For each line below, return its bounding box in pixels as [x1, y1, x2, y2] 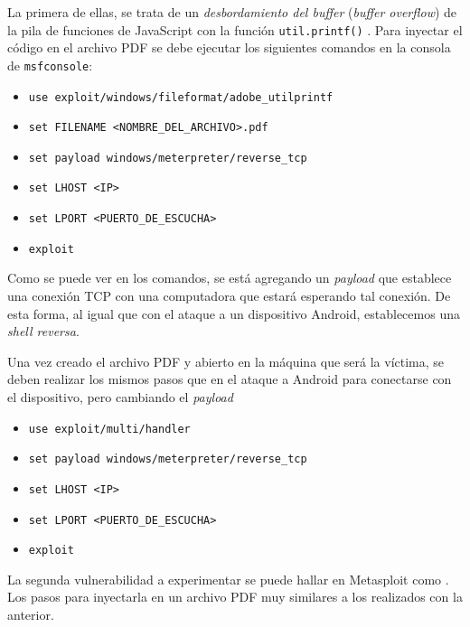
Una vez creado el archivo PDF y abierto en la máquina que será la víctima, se [7, 351, 445, 370]
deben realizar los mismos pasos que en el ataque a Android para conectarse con [7, 370, 452, 388]
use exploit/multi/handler [28, 422, 191, 435]
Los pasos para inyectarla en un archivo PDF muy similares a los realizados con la [7, 587, 463, 606]
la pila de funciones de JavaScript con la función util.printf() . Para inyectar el [7, 20, 463, 39]
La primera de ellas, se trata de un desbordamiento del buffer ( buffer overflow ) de [7, 3, 457, 21]
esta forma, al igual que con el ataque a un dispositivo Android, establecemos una [7, 304, 460, 323]
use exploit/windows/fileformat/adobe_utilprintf [28, 90, 334, 104]
